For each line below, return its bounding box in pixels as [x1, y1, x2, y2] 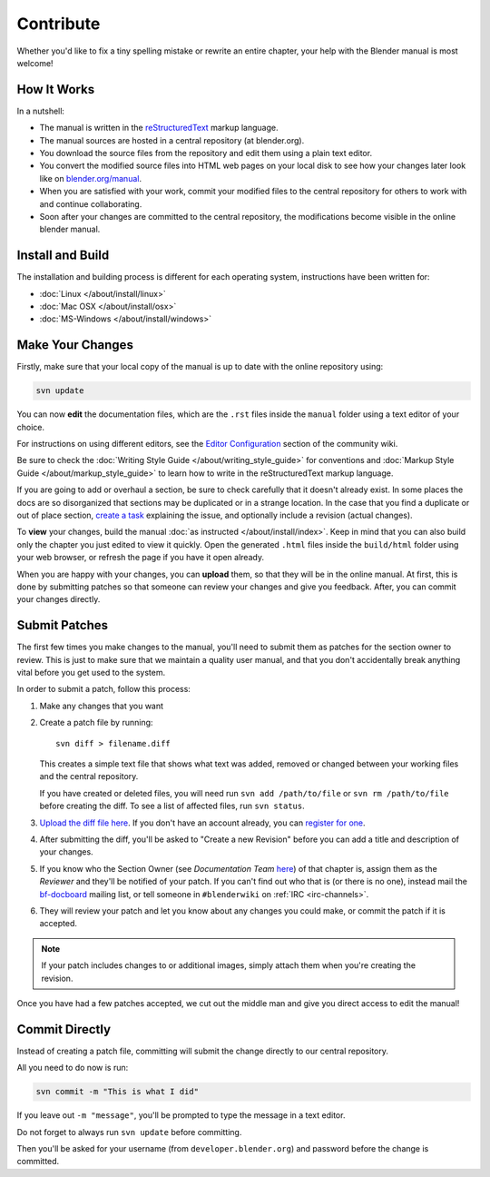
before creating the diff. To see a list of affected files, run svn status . [39, 800, 305, 812]
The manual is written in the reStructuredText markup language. [39, 123, 279, 134]
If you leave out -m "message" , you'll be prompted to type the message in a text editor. [16, 1110, 346, 1121]
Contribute [16, 14, 101, 34]
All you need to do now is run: [16, 1063, 129, 1073]
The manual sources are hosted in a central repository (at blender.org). [39, 134, 305, 145]
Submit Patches [16, 618, 109, 633]
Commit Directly [16, 1022, 112, 1037]
